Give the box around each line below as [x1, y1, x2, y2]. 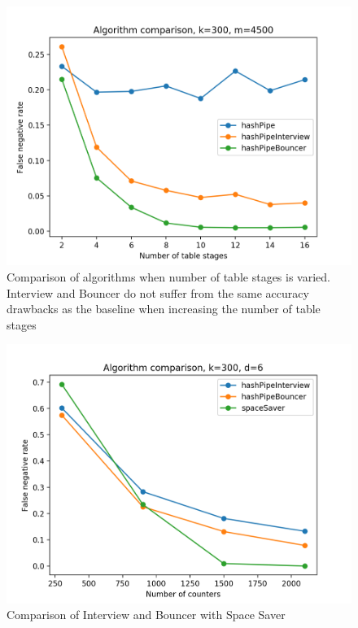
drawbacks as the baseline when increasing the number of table [7, 300, 321, 317]
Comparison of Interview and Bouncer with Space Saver [7, 606, 286, 623]
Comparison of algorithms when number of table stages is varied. [7, 268, 330, 285]
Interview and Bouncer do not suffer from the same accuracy [7, 284, 309, 301]
